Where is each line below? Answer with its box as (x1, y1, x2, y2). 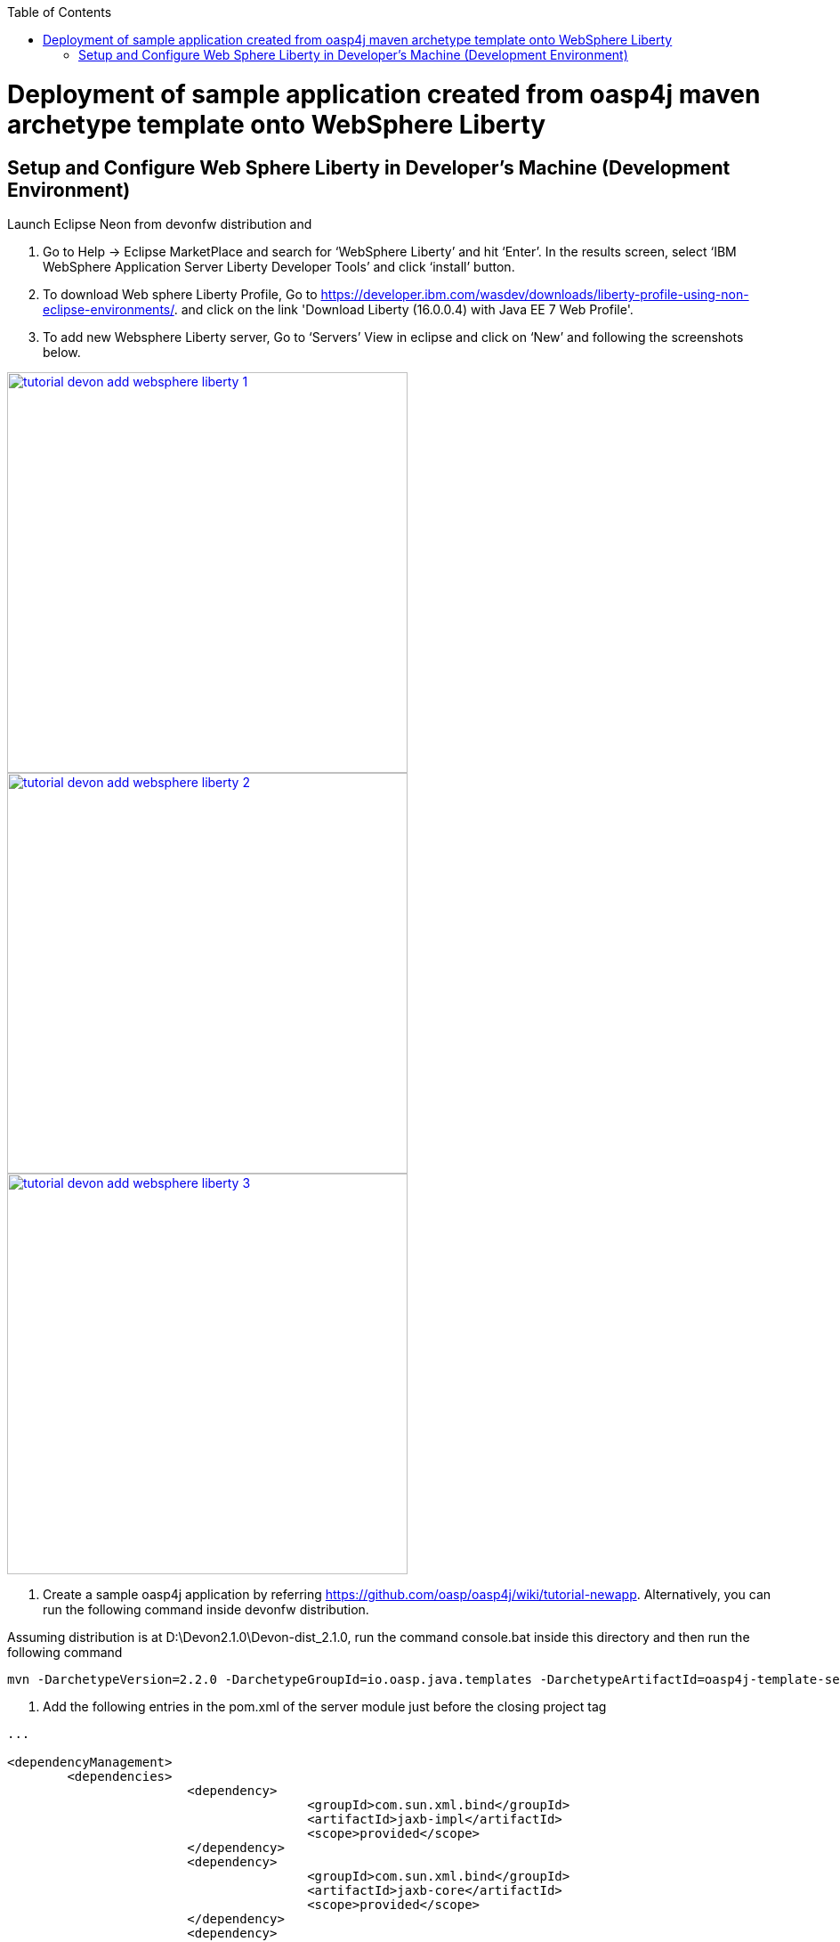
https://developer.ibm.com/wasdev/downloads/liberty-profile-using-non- (320, 286, 749, 302)
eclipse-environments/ (43, 301, 174, 317)
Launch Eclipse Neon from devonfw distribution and (7, 215, 312, 232)
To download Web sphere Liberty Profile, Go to (43, 286, 318, 302)
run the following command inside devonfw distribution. (43, 1601, 369, 1617)
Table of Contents (7, 4, 112, 20)
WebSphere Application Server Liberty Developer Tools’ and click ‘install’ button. (43, 258, 515, 274)
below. (43, 344, 81, 360)
